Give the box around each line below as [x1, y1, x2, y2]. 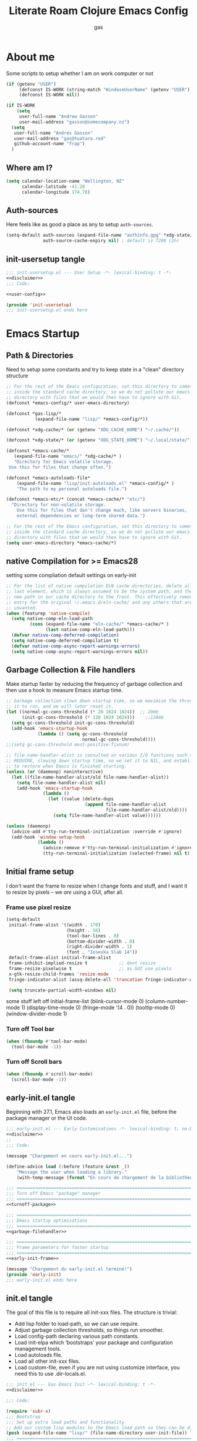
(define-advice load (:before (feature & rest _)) [6, 1164, 130, 1169]
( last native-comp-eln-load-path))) [45, 627, 135, 633]
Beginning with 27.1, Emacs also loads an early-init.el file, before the [6, 1108, 177, 1115]
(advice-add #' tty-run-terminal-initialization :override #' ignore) [11, 829, 182, 835]
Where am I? [6, 163, 53, 173]
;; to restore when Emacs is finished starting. [6, 763, 127, 769]
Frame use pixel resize [6, 903, 72, 911]
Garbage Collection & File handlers [6, 665, 136, 675]
